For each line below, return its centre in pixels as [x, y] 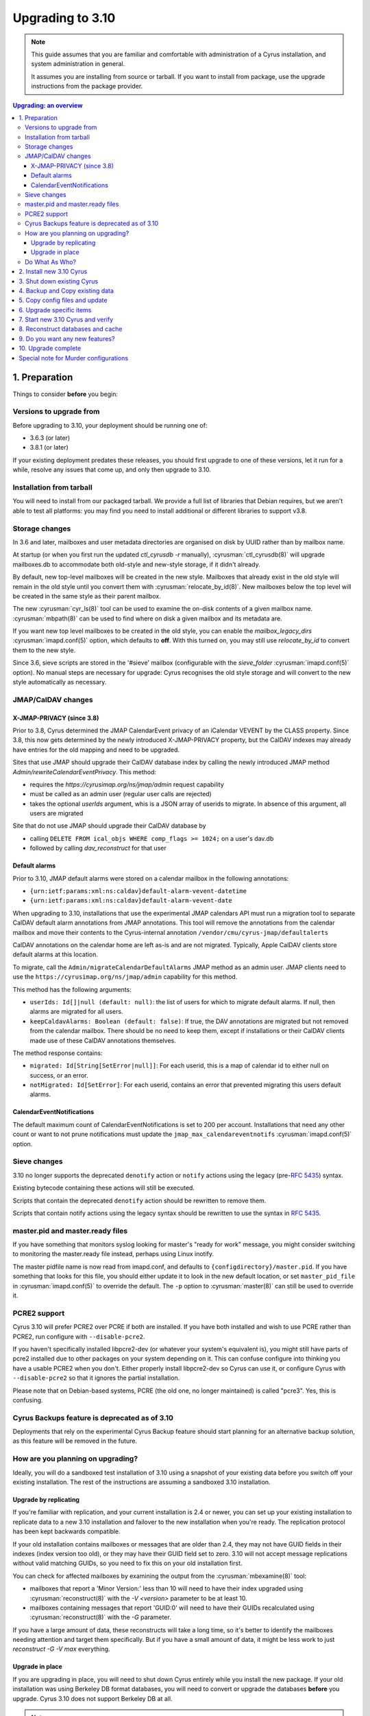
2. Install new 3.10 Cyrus [53, 272]
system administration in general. [78, 64]
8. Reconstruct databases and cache [71, 329]
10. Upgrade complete [50, 348]
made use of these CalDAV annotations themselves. [103, 1041]
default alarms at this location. [56, 955]
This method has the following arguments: [72, 989]
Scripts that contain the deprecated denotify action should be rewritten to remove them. [139, 1201]
